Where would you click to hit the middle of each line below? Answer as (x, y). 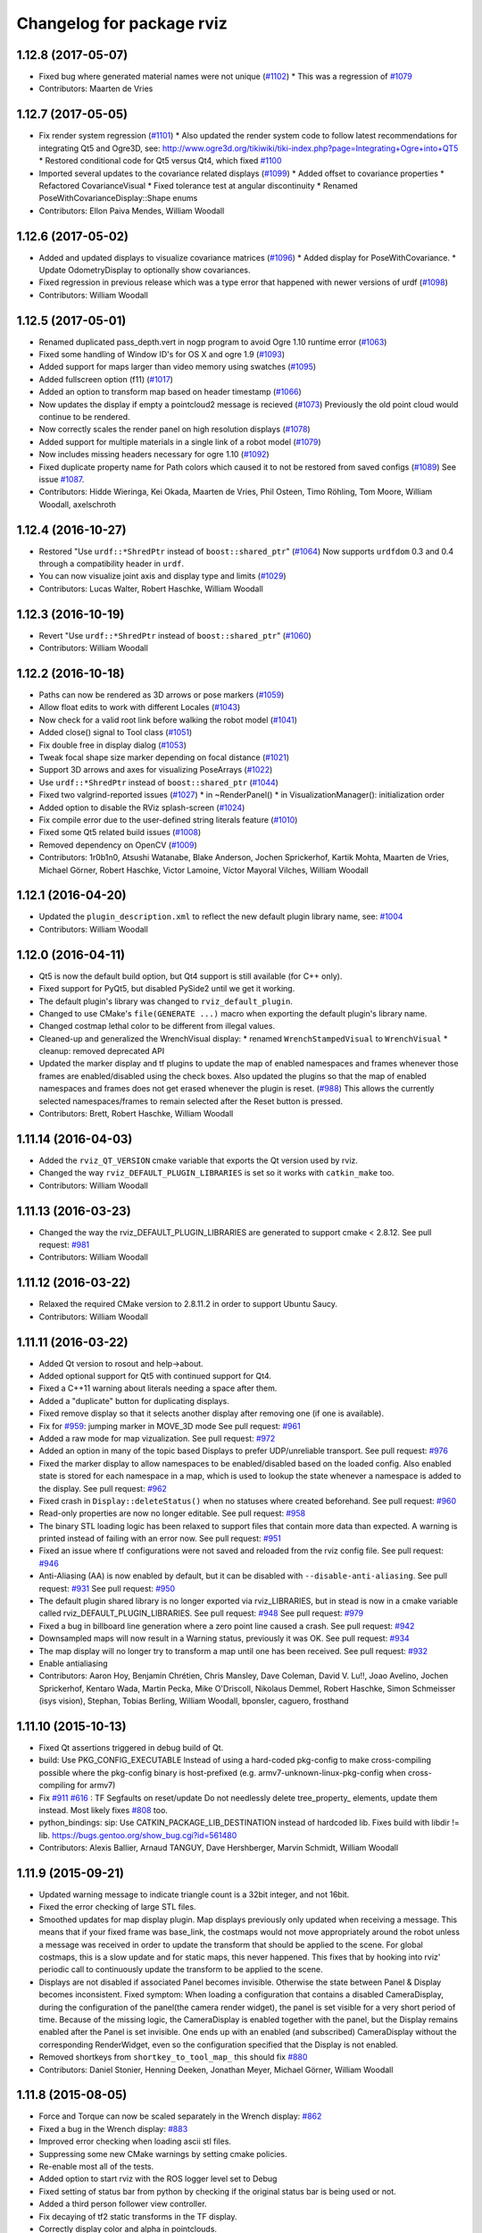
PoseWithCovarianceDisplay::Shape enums (118, 198)
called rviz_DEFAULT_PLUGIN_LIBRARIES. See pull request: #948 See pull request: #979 (201, 1613)
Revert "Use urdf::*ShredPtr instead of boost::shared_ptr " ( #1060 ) (175, 635)
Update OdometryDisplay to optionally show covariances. (145, 270)
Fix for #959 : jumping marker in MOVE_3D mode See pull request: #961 (170, 1426)
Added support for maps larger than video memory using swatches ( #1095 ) (178, 367)
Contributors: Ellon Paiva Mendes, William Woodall (132, 211)
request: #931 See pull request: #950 (107, 1588)
